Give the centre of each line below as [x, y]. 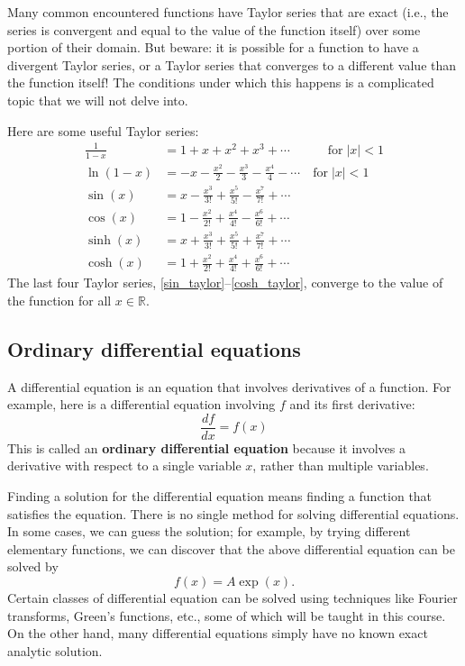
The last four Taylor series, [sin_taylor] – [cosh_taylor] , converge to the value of [225, 283]
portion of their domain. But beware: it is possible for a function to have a [213, 47]
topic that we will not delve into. [98, 100]
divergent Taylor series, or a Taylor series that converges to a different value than [232, 64]
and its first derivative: [352, 404]
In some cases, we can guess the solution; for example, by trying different [209, 531]
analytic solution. [55, 650]
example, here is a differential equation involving [141, 404]
